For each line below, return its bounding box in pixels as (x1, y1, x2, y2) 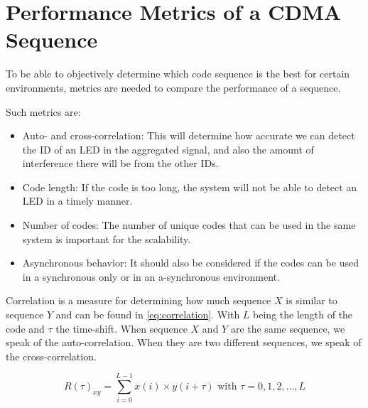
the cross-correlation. (6, 348, 97, 363)
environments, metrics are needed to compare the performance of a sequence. (6, 80, 341, 95)
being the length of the (253, 307, 353, 322)
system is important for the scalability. (22, 231, 191, 246)
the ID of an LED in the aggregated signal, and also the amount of (22, 141, 314, 156)
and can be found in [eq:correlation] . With (55, 307, 240, 322)
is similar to (286, 293, 337, 308)
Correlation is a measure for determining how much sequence (6, 293, 271, 308)
